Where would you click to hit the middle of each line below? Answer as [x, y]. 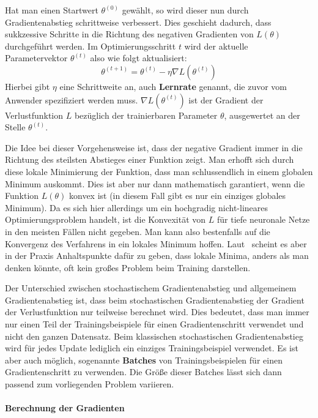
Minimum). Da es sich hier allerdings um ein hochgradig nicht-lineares [136, 207]
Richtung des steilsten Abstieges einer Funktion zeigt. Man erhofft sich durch [150, 159]
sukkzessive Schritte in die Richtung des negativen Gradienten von [129, 34]
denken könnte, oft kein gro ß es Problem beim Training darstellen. [128, 267]
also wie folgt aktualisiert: [139, 58]
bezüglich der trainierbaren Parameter [146, 115]
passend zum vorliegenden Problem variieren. [90, 384]
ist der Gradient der [226, 99]
